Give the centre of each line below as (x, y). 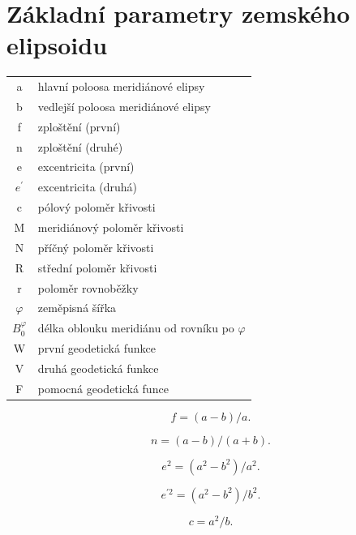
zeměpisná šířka (77, 308)
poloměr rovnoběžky (88, 287)
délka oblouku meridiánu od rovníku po (136, 328)
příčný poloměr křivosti (96, 247)
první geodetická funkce (97, 348)
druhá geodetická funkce (98, 368)
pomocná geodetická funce (103, 388)
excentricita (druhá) (88, 187)
